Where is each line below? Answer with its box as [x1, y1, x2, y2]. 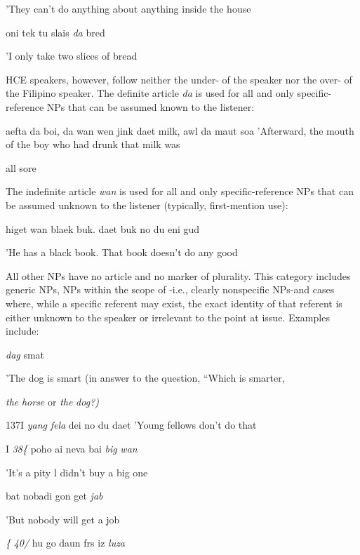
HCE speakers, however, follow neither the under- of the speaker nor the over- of [6, 72, 352, 86]
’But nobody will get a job [6, 511, 120, 526]
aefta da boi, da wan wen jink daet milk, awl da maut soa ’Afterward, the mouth [6, 123, 354, 138]
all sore [6, 160, 36, 175]
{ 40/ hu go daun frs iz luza [6, 535, 126, 550]
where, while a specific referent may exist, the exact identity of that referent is [6, 295, 342, 310]
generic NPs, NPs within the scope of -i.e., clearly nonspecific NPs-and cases [6, 282, 335, 297]
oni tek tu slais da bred [6, 25, 105, 39]
